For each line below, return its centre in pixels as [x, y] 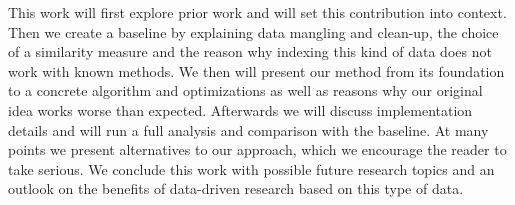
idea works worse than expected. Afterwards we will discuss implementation [240, 109]
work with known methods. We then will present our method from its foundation [256, 70]
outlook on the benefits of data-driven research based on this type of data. [236, 188]
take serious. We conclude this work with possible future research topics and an [251, 168]
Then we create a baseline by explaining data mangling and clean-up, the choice [253, 31]
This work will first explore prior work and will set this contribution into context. [257, 12]
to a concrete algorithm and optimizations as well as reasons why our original [245, 90]
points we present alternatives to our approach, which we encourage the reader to [257, 149]
